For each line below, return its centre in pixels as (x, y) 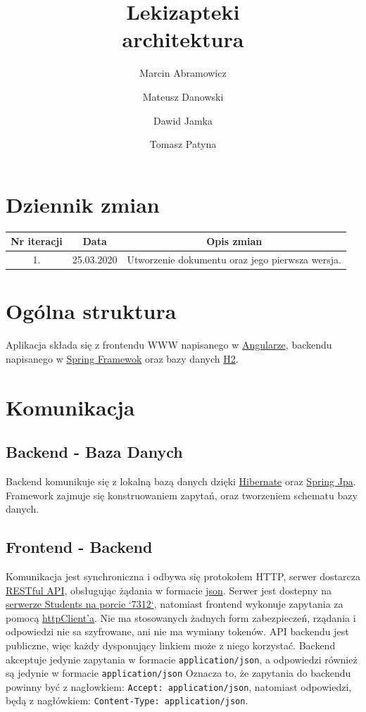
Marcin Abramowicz (183, 73)
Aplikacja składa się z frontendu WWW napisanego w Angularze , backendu (169, 345)
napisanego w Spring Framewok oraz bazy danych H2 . (122, 358)
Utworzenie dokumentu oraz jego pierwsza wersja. (234, 259)
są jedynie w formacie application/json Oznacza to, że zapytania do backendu (178, 673)
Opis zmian (234, 241)
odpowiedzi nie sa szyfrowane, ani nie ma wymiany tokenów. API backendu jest (177, 631)
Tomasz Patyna (183, 144)
